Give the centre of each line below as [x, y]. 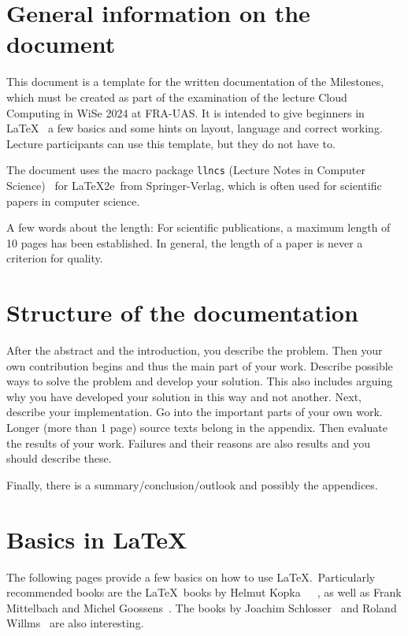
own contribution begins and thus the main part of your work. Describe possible [200, 365]
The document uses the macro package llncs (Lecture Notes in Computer [186, 170]
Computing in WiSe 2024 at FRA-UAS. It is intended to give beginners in [185, 112]
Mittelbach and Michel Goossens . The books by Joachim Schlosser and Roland [202, 607]
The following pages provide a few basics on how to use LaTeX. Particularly [191, 576]
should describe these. [59, 458]
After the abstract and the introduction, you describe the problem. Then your [195, 350]
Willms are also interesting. [75, 623]
